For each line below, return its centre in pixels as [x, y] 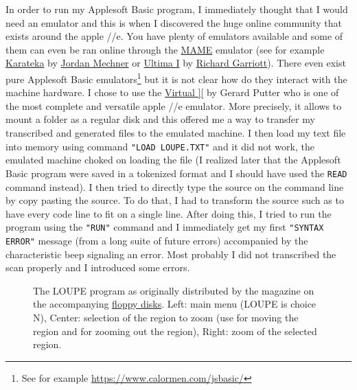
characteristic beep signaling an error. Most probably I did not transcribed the [171, 254]
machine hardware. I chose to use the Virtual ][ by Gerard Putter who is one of [172, 92]
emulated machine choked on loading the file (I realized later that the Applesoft [173, 160]
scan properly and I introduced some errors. [98, 267]
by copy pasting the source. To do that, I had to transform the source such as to [175, 200]
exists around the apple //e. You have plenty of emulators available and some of [174, 36]
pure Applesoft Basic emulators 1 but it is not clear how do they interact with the [176, 78]
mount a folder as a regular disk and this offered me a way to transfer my [160, 119]
